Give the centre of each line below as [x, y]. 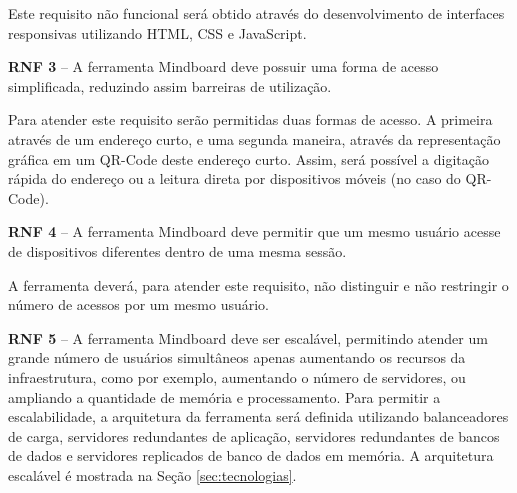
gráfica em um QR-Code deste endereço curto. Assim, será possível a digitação [249, 158]
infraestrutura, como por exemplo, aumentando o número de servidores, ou [237, 376]
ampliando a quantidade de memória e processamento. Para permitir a [224, 396]
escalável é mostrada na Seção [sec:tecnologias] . [152, 474]
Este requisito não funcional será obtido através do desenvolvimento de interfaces [256, 13]
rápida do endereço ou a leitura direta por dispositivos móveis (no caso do [234, 178]
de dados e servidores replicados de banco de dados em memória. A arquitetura [251, 455]
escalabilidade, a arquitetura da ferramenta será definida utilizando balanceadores [258, 416]
